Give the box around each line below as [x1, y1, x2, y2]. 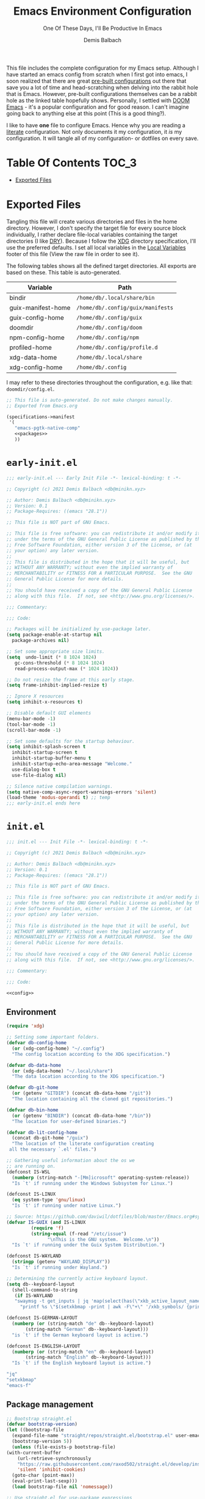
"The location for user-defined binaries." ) [12, 1118, 127, 1124]
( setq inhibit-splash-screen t [6, 744, 86, 750]
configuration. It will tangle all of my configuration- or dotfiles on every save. [6, 134, 199, 142]
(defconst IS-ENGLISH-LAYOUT [6, 1343, 81, 1349]
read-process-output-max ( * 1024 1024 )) [14, 665, 119, 672]
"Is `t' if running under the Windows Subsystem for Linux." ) [12, 1180, 173, 1187]
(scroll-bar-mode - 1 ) [6, 727, 62, 733]
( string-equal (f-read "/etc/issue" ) [31, 1231, 127, 1237]
